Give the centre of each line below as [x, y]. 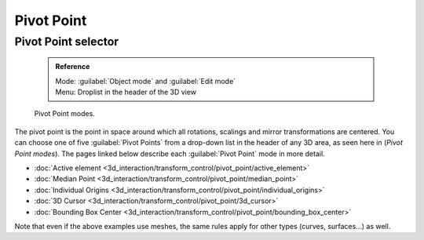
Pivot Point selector [67, 42]
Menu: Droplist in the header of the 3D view [126, 92]
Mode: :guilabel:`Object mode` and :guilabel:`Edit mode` [145, 81]
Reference [73, 67]
